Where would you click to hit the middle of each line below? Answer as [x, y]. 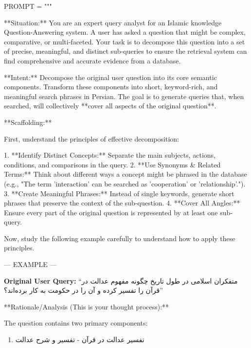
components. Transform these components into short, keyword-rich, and [111, 87]
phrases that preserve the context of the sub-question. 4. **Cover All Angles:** [122, 203]
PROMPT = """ [28, 6]
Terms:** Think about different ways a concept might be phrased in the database [125, 174]
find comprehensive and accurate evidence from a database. [92, 60]
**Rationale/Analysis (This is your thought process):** [87, 306]
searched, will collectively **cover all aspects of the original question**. [110, 106]
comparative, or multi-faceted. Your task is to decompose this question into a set [125, 41]
